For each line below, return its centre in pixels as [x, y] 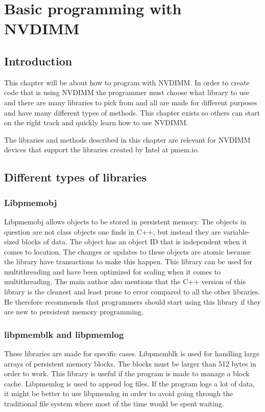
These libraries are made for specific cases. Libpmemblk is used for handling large [132, 353]
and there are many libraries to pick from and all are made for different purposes [131, 102]
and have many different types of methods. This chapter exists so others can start [132, 112]
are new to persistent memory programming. [74, 312]
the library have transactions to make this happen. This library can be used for [128, 261]
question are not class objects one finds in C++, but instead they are [113, 231]
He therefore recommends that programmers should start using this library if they [132, 301]
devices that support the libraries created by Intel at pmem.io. [102, 150]
